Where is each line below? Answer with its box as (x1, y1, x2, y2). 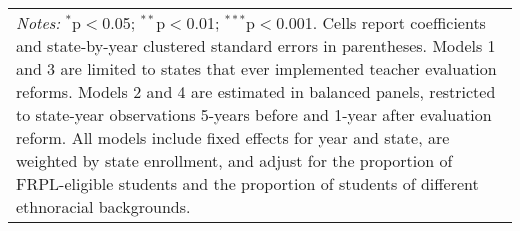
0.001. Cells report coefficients (276, 11, 486, 34)
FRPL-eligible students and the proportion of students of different (16, 172, 479, 195)
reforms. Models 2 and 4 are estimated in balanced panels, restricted (16, 80, 496, 103)
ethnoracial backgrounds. (16, 195, 191, 218)
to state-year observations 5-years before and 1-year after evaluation (16, 103, 492, 126)
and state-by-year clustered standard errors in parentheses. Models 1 (16, 34, 496, 57)
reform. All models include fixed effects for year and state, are (16, 126, 450, 149)
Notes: (16, 11, 61, 34)
